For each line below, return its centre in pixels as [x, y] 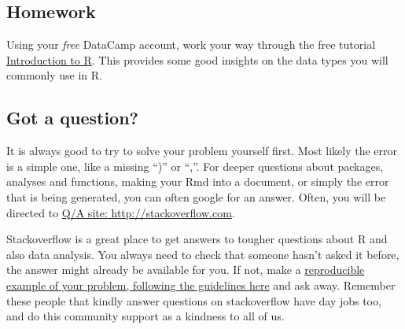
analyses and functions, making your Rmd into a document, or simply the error [198, 181]
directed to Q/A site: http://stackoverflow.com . [121, 212]
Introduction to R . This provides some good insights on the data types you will [197, 59]
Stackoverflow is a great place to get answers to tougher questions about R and [197, 239]
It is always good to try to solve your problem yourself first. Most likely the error [202, 151]
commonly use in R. [54, 75]
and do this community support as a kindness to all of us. [145, 316]
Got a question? [73, 118]
